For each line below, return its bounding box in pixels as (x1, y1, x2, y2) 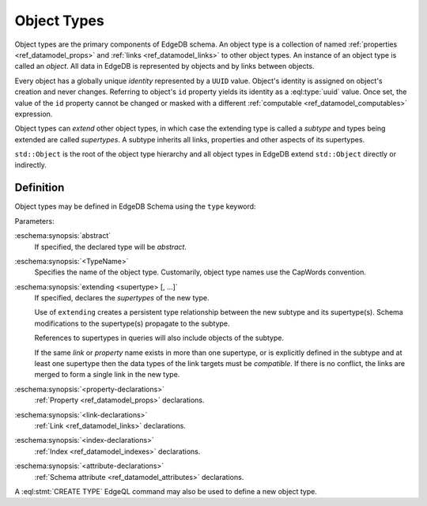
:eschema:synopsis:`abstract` (14, 231, 111, 240)
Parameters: (14, 216, 55, 225)
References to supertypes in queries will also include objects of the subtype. (34, 333, 285, 343)
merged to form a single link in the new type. (34, 370, 180, 379)
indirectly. (14, 160, 47, 170)
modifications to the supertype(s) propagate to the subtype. (34, 319, 230, 328)
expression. (14, 109, 53, 119)
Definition (14, 181, 65, 194)
